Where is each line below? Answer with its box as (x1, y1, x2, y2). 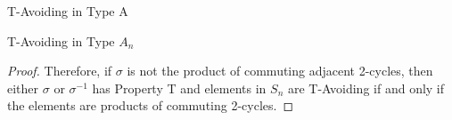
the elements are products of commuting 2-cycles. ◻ (7, 96, 294, 115)
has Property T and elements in (92, 78, 267, 97)
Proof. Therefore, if (7, 61, 112, 80)
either (7, 78, 39, 97)
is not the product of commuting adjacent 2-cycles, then (127, 61, 433, 80)
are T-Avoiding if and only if (287, 78, 445, 97)
